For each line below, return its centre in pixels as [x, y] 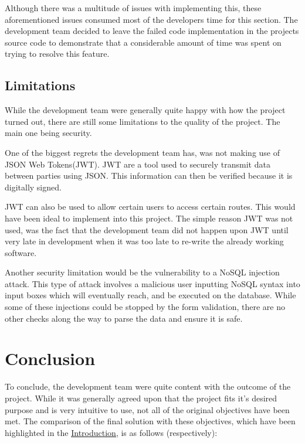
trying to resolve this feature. [57, 54]
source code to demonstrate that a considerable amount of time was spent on [143, 42]
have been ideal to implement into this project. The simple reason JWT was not [149, 218]
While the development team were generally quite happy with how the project [145, 110]
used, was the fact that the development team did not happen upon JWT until [147, 229]
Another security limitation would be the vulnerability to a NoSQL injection [142, 272]
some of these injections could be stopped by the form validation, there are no [145, 307]
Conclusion [50, 358]
